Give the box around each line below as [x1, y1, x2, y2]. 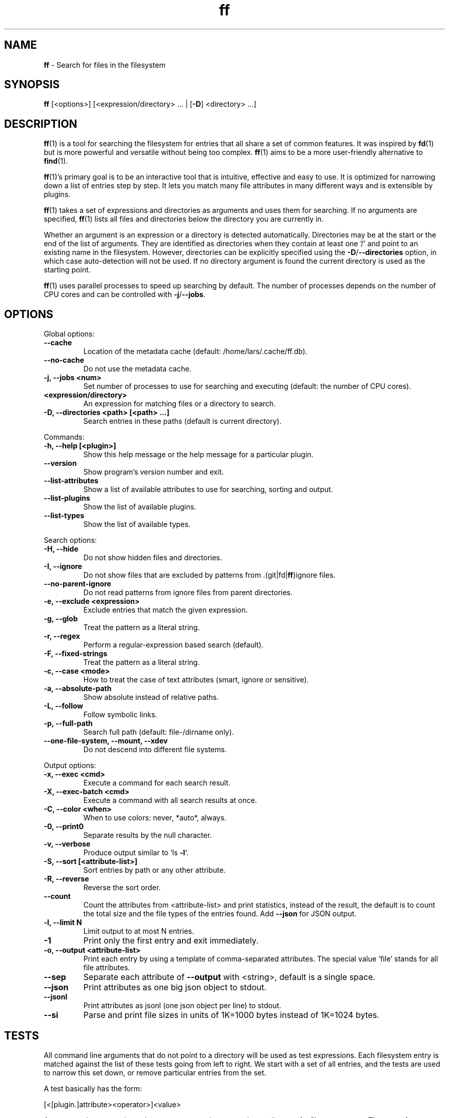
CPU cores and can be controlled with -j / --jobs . [44, 290, 206, 299]
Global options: [44, 329, 95, 339]
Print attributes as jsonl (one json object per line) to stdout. [83, 1001, 281, 1010]
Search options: [44, 536, 97, 545]
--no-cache [44, 356, 85, 365]
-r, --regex [44, 632, 80, 641]
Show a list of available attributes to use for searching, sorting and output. [83, 485, 333, 494]
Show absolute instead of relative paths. [83, 693, 219, 702]
